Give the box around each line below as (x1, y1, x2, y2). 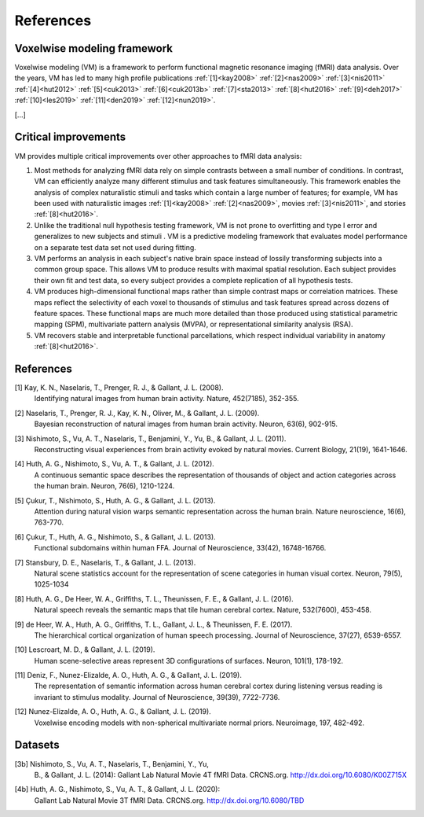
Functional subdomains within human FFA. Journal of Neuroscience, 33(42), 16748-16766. (34, 543, 327, 553)
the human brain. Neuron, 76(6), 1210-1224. (34, 481, 175, 491)
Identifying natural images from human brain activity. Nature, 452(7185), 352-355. (34, 394, 299, 403)
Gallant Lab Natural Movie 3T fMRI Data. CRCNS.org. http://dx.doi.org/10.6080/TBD (34, 795, 305, 805)
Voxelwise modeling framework (14, 42, 173, 55)
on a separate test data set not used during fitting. (34, 242, 196, 252)
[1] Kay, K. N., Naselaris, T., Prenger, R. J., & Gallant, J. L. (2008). (14, 383, 224, 392)
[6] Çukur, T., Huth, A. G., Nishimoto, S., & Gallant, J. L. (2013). (14, 532, 216, 542)
